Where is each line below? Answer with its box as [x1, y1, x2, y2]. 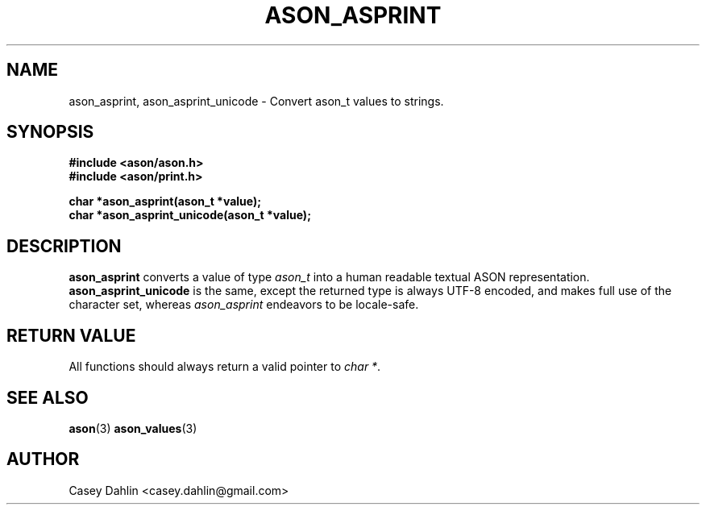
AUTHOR [6, 449, 80, 470]
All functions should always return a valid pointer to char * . [69, 359, 381, 374]
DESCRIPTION [6, 235, 122, 256]
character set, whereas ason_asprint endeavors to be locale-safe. [69, 297, 419, 312]
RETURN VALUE [6, 325, 136, 346]
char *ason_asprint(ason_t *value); [69, 194, 262, 209]
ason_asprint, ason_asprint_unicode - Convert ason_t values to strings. [69, 93, 444, 108]
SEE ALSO [6, 387, 89, 408]
